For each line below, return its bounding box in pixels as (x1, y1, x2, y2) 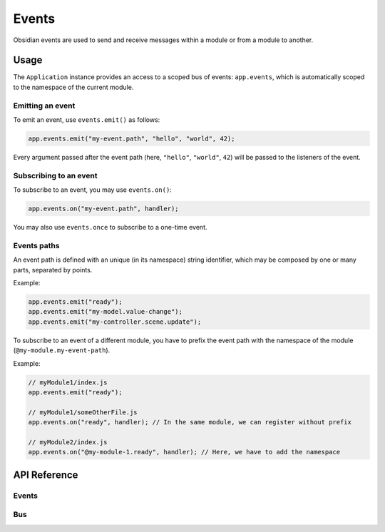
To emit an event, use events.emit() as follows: (13, 115, 160, 124)
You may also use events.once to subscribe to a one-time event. (13, 223, 207, 232)
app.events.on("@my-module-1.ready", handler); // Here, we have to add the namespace (28, 448, 341, 456)
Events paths (13, 240, 60, 250)
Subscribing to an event (13, 170, 98, 180)
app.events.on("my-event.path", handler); (28, 205, 179, 213)
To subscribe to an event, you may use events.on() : (13, 185, 173, 194)
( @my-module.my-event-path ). (13, 346, 111, 354)
